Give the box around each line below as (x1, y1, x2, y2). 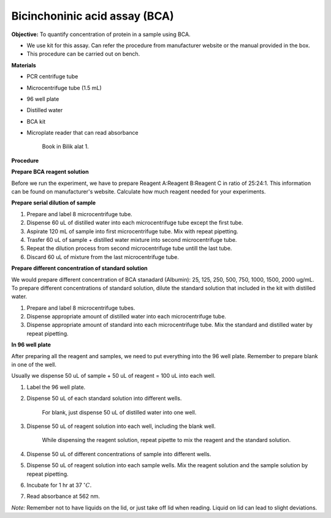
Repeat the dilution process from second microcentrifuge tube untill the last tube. (26, 245, 232, 252)
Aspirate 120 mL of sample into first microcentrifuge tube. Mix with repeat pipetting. (26, 227, 238, 235)
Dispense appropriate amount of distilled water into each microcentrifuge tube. (26, 313, 227, 320)
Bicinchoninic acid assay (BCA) (11, 9, 174, 23)
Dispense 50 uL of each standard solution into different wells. (26, 395, 182, 402)
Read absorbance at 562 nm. (26, 493, 101, 500)
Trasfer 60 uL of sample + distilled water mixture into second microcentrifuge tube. (26, 236, 237, 243)
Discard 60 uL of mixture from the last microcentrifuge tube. (26, 253, 179, 260)
